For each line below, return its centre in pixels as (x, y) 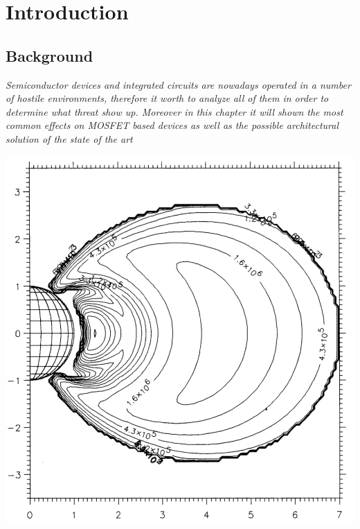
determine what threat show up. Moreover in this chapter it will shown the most (174, 111)
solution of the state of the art (69, 138)
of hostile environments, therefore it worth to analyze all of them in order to (167, 98)
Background (49, 55)
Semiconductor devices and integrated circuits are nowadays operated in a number (178, 84)
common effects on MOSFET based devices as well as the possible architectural (172, 125)
